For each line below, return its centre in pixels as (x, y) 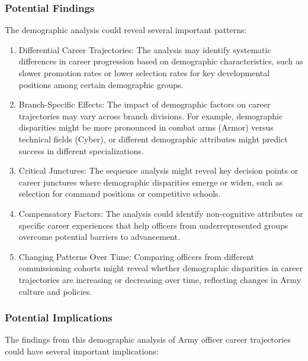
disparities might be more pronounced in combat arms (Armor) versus (146, 127)
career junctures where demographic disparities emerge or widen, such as (151, 182)
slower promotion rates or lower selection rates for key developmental (144, 73)
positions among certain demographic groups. (101, 84)
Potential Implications (59, 318)
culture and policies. (55, 291)
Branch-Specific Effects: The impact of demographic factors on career (145, 104)
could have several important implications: (82, 351)
